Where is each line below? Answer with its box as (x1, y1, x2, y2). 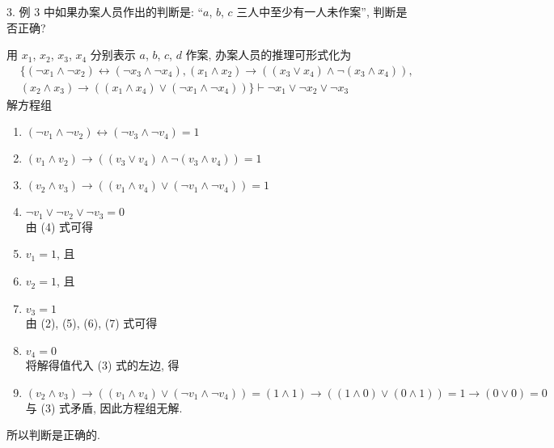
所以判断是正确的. (6, 426, 100, 443)
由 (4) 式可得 (25, 218, 94, 235)
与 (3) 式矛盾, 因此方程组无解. (25, 399, 183, 416)
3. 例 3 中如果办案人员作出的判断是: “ (6, 3, 204, 19)
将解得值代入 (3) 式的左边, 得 (25, 357, 180, 374)
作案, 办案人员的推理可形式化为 (185, 46, 352, 63)
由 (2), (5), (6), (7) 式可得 (25, 315, 158, 332)
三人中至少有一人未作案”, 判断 (236, 3, 396, 19)
